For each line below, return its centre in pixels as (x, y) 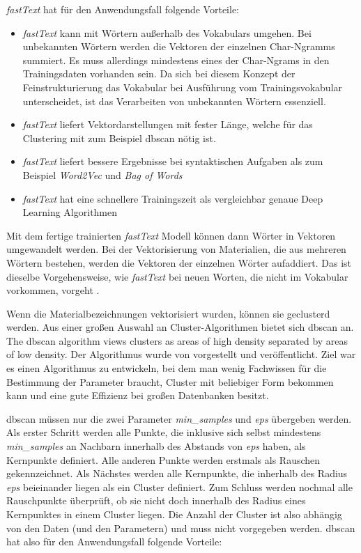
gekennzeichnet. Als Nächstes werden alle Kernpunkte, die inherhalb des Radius (177, 473)
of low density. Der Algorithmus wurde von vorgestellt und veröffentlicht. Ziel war (181, 354)
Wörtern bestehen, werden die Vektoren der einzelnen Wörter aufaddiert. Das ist (179, 262)
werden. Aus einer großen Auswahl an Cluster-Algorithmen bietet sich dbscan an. (180, 327)
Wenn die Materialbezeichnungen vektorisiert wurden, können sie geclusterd (168, 313)
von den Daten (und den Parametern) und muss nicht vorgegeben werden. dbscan (181, 528)
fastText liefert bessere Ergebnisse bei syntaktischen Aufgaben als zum (173, 161)
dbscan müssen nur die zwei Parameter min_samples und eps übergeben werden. (179, 418)
